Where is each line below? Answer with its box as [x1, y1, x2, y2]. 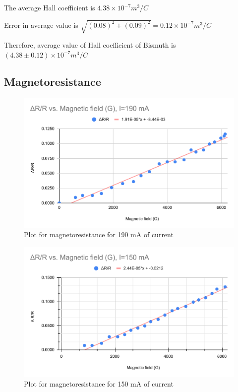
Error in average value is [4, 19, 78, 30]
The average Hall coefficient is [4, 2, 95, 12]
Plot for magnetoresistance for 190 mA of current [24, 229, 174, 240]
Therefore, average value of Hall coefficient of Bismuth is [4, 40, 176, 50]
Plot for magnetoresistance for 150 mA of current [24, 378, 174, 389]
